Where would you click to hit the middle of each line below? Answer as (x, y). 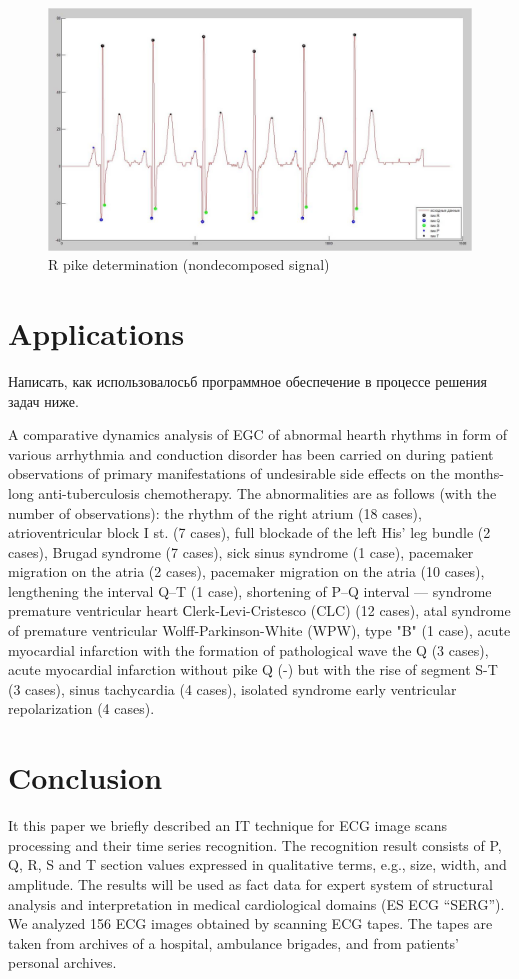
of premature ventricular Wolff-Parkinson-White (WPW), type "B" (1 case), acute (259, 630)
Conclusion (85, 777)
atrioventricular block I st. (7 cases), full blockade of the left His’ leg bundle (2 (249, 532)
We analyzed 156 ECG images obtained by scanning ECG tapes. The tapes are (250, 923)
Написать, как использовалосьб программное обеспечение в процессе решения (247, 380)
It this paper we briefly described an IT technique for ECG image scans (228, 825)
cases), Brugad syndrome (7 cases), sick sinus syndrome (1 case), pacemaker (241, 551)
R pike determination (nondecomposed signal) (189, 264)
